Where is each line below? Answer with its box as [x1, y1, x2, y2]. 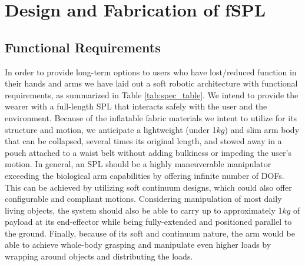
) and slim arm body [224, 123, 300, 135]
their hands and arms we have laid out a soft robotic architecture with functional [5, 77, 298, 89]
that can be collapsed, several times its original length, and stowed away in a [5, 135, 282, 147]
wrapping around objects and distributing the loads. [5, 250, 193, 262]
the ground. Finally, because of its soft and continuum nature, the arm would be [5, 227, 295, 239]
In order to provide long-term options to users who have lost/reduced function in [5, 65, 297, 78]
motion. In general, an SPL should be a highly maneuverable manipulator [5, 158, 271, 170]
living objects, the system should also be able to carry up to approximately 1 [5, 204, 283, 216]
